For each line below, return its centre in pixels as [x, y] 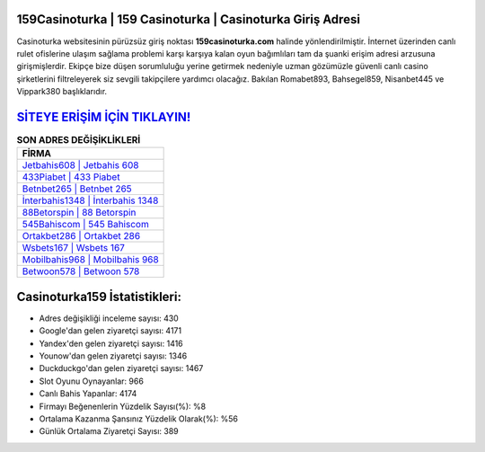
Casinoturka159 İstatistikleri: [99, 297]
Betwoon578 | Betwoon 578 [81, 271]
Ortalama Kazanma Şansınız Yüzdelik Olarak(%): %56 [138, 419]
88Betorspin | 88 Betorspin [79, 213]
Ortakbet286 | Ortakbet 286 [81, 236]
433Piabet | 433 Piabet [71, 177]
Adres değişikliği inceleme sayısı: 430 [109, 318]
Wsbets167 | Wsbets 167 [74, 248]
